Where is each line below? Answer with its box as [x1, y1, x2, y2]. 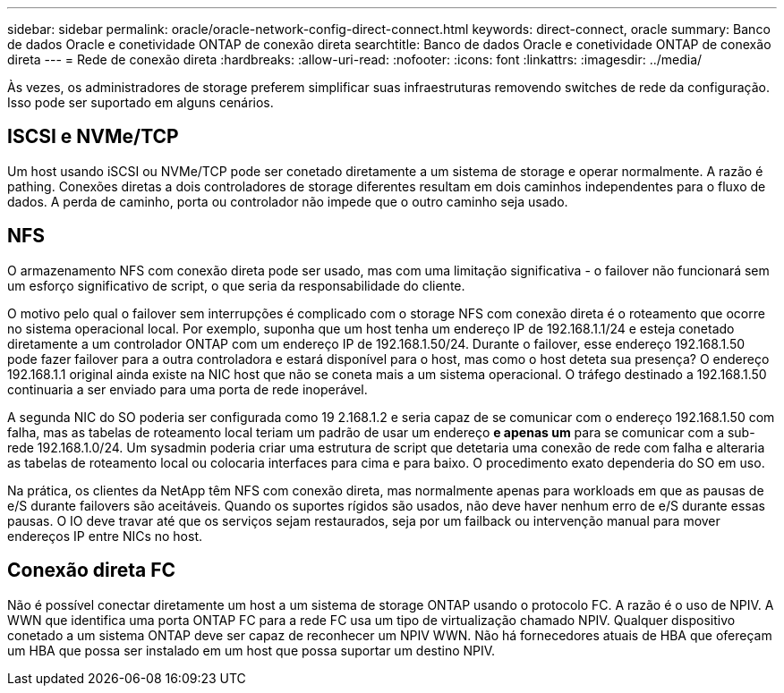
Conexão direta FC [7, 559, 176, 582]
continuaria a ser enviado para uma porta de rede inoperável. [7, 381, 368, 397]
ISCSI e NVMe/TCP [7, 125, 179, 148]
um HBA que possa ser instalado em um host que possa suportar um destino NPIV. [7, 642, 496, 658]
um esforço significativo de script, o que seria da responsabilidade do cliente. [7, 277, 465, 293]
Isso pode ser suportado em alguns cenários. [7, 95, 274, 110]
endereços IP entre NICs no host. [7, 528, 203, 544]
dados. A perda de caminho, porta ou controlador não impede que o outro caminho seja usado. [7, 193, 568, 209]
